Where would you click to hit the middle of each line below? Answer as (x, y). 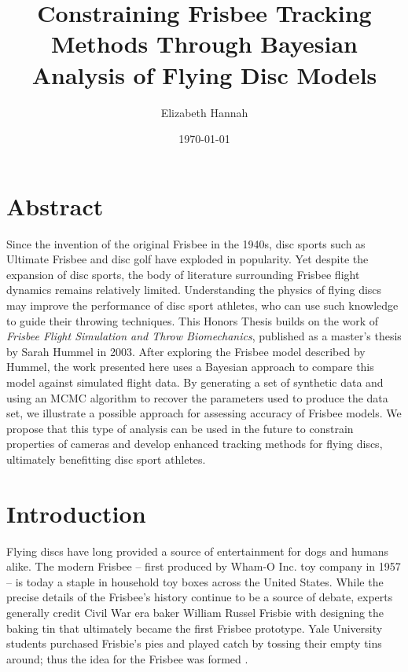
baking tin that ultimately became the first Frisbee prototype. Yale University (195, 628)
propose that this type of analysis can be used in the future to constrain (180, 428)
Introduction (76, 513)
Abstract (55, 206)
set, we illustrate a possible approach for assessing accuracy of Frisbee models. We (204, 413)
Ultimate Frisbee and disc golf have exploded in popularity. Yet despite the (187, 259)
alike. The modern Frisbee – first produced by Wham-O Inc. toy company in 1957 (204, 566)
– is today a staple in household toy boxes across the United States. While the (195, 581)
